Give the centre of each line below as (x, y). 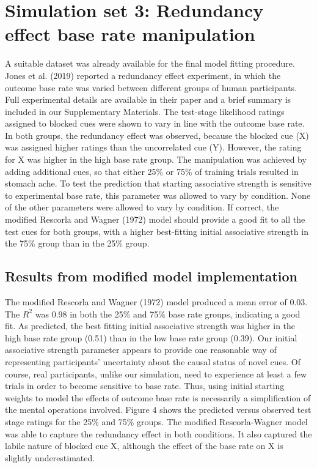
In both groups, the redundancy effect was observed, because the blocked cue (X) (157, 135)
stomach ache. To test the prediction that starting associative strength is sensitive (158, 183)
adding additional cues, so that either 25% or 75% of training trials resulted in (152, 171)
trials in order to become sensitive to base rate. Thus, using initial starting (145, 386)
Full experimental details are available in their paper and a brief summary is (148, 99)
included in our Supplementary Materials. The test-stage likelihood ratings (145, 111)
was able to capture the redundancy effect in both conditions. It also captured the (158, 433)
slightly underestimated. (50, 457)
